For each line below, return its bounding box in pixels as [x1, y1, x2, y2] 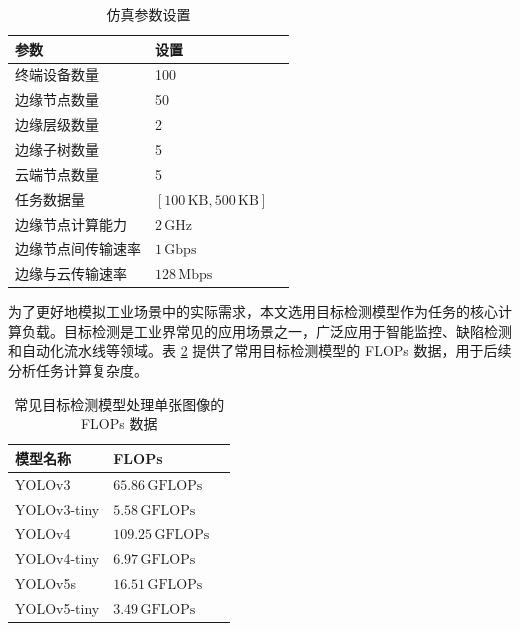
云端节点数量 [15, 163, 99, 184]
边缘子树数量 [15, 138, 99, 159]
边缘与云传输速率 [15, 263, 127, 284]
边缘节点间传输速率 [15, 238, 141, 259]
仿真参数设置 [106, 4, 191, 24]
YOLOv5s [15, 573, 76, 594]
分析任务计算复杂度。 [8, 360, 148, 381]
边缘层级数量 [15, 114, 99, 135]
